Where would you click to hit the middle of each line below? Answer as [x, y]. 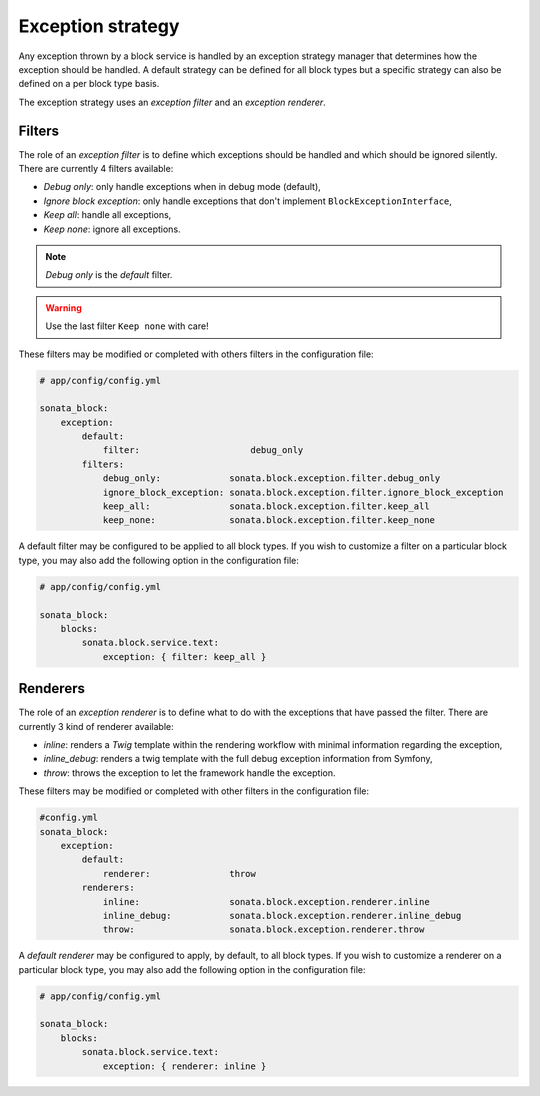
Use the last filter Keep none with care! [127, 326]
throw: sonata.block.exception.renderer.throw [263, 929]
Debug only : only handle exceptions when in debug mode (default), [182, 187]
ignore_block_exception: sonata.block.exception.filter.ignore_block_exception [303, 492]
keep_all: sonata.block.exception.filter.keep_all [266, 506]
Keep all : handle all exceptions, [107, 215]
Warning [63, 307]
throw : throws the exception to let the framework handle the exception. [189, 772]
